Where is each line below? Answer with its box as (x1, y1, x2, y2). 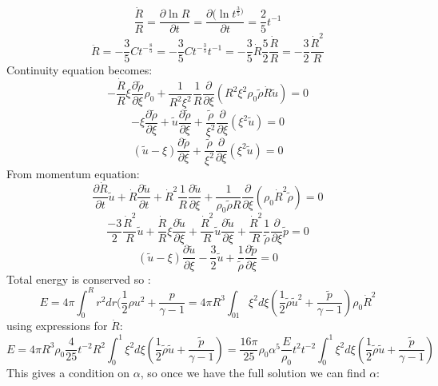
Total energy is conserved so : (6, 270, 151, 287)
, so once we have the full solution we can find (140, 364, 366, 381)
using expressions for (6, 317, 108, 334)
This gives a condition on (6, 364, 130, 381)
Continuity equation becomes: (6, 62, 153, 78)
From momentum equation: (6, 165, 140, 181)
